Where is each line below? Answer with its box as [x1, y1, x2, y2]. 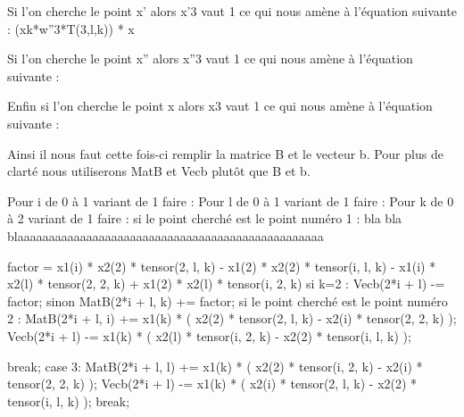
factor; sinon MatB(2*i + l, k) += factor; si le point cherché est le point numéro [7, 291, 448, 310]
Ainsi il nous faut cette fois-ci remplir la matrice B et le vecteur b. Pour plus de [7, 144, 443, 163]
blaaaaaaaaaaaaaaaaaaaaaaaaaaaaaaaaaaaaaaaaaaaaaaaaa [7, 226, 324, 245]
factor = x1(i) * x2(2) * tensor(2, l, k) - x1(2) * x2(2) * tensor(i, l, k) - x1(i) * [7, 256, 436, 275]
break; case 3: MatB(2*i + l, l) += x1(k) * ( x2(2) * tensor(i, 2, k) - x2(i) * [7, 356, 423, 375]
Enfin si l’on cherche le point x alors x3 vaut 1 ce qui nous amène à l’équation [7, 96, 433, 115]
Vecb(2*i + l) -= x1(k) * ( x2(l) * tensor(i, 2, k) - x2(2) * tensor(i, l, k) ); [7, 326, 411, 345]
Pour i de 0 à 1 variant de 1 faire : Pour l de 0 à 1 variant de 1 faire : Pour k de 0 [7, 191, 454, 210]
